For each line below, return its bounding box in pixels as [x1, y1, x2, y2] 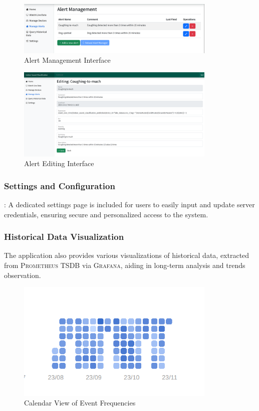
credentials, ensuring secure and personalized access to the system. [4, 209, 208, 219]
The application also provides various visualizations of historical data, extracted [4, 250, 249, 260]
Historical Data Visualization [4, 230, 124, 243]
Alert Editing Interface [24, 158, 94, 169]
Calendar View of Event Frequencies [24, 397, 136, 408]
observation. [4, 269, 41, 280]
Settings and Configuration [4, 179, 115, 192]
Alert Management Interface [24, 55, 111, 65]
